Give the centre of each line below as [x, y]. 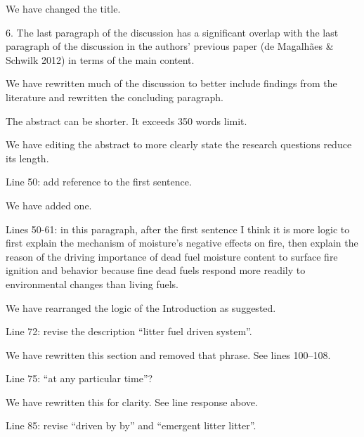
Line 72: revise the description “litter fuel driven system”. [129, 331]
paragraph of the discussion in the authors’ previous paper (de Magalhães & [170, 46]
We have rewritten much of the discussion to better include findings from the [171, 83]
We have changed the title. [63, 8]
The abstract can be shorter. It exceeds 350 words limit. [126, 120]
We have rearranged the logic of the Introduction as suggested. [141, 307]
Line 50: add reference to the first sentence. [99, 182]
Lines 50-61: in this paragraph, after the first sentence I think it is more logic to [178, 229]
